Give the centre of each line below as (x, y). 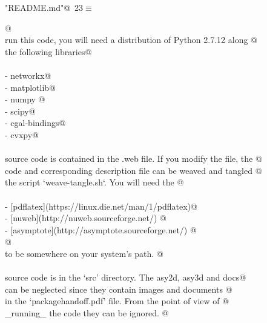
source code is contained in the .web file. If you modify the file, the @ (133, 158)
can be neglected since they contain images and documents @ (119, 289)
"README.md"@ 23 (44, 7)
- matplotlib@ (31, 87)
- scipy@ (20, 111)
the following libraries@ (48, 51)
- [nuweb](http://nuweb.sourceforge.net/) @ (86, 218)
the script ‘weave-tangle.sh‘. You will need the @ (94, 182)
